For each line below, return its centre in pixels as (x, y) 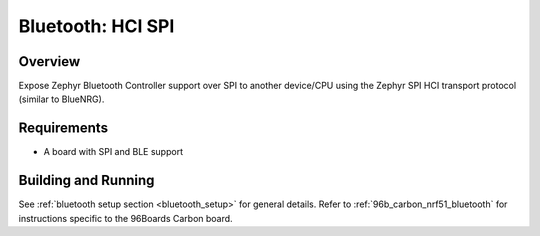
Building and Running (86, 180)
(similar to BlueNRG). (61, 99)
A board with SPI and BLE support (113, 152)
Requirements (63, 128)
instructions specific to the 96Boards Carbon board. (126, 218)
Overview (49, 61)
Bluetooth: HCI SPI (96, 26)
